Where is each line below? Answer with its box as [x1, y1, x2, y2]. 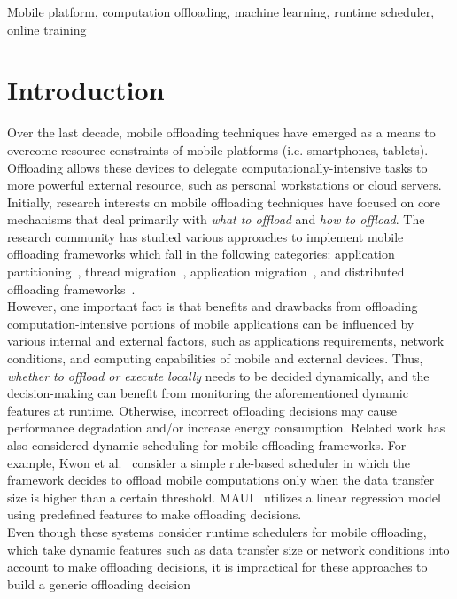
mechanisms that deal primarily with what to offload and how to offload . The [7, 210, 425, 229]
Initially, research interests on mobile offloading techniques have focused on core [7, 192, 440, 211]
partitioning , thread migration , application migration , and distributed [7, 262, 405, 281]
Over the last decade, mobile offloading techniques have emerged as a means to [7, 123, 436, 142]
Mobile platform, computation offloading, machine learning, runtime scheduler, [7, 3, 435, 20]
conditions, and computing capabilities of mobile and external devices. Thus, [7, 349, 423, 368]
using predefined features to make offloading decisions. [7, 505, 302, 524]
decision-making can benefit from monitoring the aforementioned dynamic [7, 384, 408, 402]
